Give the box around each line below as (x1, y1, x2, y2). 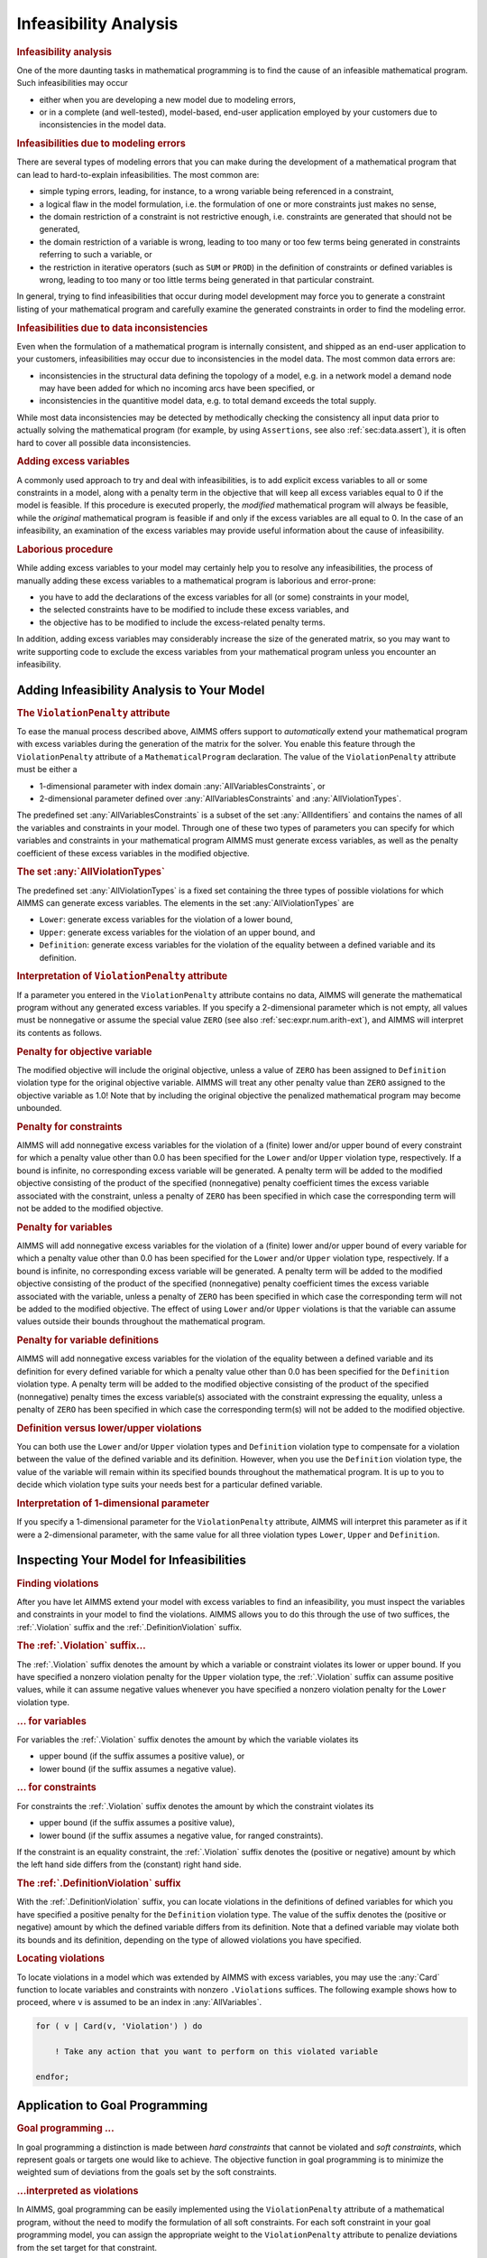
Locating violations (16, 1952, 106, 1964)
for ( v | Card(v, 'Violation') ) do (35, 2021, 203, 2031)
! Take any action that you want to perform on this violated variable (54, 2047, 379, 2057)
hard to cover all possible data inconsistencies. (16, 437, 191, 448)
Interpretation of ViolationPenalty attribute (16, 970, 228, 983)
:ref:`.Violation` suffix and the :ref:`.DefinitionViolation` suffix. (16, 1621, 243, 1632)
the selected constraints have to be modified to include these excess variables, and (39, 604, 350, 615)
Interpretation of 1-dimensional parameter (16, 1498, 210, 1510)
